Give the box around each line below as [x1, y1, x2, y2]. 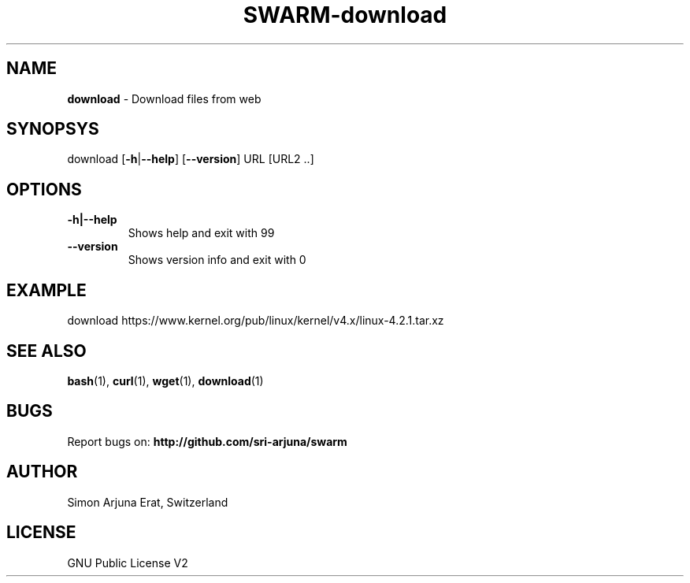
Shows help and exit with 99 [128, 226, 275, 240]
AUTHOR [6, 462, 78, 482]
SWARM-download [243, 2, 447, 28]
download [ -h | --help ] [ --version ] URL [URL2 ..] [67, 152, 314, 166]
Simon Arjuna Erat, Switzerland [67, 495, 228, 509]
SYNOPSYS [6, 119, 99, 139]
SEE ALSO [6, 340, 87, 361]
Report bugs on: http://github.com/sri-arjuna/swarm [67, 434, 347, 448]
